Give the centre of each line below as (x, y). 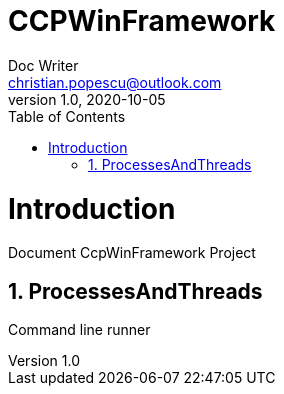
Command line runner (79, 330)
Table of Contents (67, 116)
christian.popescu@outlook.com (115, 82)
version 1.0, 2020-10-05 (87, 99)
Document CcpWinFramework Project (132, 253)
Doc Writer (43, 65)
